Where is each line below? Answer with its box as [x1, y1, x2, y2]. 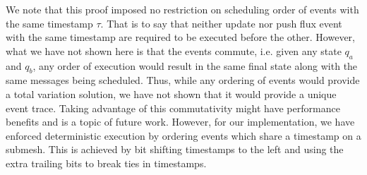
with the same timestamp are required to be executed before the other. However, [6, 30, 355, 44]
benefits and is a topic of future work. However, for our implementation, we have [6, 114, 355, 129]
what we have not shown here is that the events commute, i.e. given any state [6, 43, 342, 58]
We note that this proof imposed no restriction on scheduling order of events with [6, 2, 359, 16]
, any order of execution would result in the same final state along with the [32, 58, 358, 73]
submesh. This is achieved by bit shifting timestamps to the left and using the [6, 142, 344, 157]
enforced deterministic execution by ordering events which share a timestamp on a [6, 128, 361, 143]
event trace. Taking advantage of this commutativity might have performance [6, 100, 340, 115]
